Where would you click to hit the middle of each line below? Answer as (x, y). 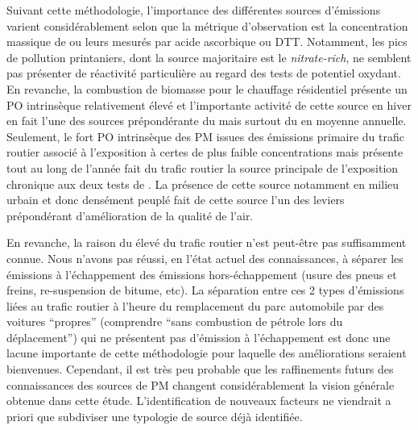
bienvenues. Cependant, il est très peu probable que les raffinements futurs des (200, 369)
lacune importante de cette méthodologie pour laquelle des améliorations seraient (207, 353)
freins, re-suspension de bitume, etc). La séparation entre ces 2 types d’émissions (205, 290)
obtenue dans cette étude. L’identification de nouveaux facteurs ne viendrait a (199, 401)
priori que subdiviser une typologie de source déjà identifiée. (155, 416)
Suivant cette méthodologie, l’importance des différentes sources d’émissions (194, 10)
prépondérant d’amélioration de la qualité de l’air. (130, 215)
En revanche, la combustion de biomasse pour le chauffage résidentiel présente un (207, 88)
